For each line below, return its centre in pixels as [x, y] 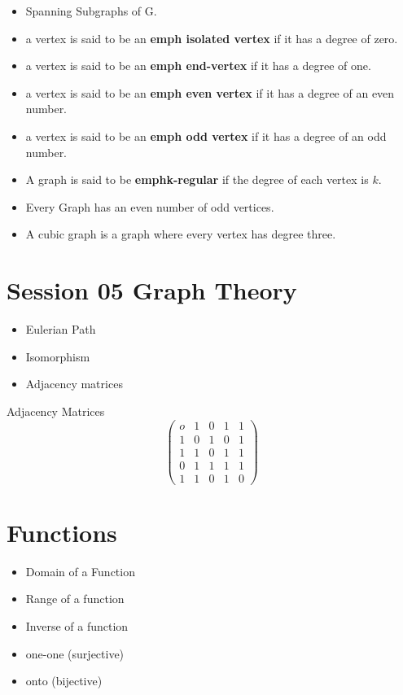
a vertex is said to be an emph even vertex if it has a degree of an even [210, 92]
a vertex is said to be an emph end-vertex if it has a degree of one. [198, 66]
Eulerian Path [61, 329]
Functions [62, 532]
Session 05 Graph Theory [152, 290]
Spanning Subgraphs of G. [91, 11]
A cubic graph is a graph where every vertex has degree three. [181, 234]
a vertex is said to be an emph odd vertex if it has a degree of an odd [206, 136]
